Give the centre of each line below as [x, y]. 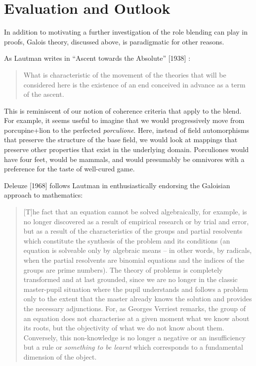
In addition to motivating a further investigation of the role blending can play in [126, 32]
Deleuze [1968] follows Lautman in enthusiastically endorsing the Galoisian [117, 185]
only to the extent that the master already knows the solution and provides [138, 299]
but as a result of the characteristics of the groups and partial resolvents [133, 231]
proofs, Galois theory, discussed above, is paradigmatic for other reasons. [114, 41]
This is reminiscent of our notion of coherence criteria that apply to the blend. [123, 110]
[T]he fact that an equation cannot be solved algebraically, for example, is [135, 212]
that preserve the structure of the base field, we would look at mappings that [121, 140]
